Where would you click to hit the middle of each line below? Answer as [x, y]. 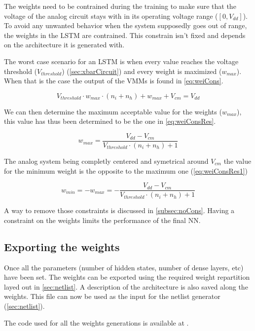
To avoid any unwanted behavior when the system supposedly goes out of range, [126, 25]
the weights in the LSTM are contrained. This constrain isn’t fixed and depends [125, 35]
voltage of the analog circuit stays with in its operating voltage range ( [111, 16]
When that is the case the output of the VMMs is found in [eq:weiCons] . [114, 81]
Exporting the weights [62, 246]
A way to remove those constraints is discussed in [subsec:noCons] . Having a [119, 210]
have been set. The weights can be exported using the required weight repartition [127, 277]
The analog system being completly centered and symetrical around [106, 161]
